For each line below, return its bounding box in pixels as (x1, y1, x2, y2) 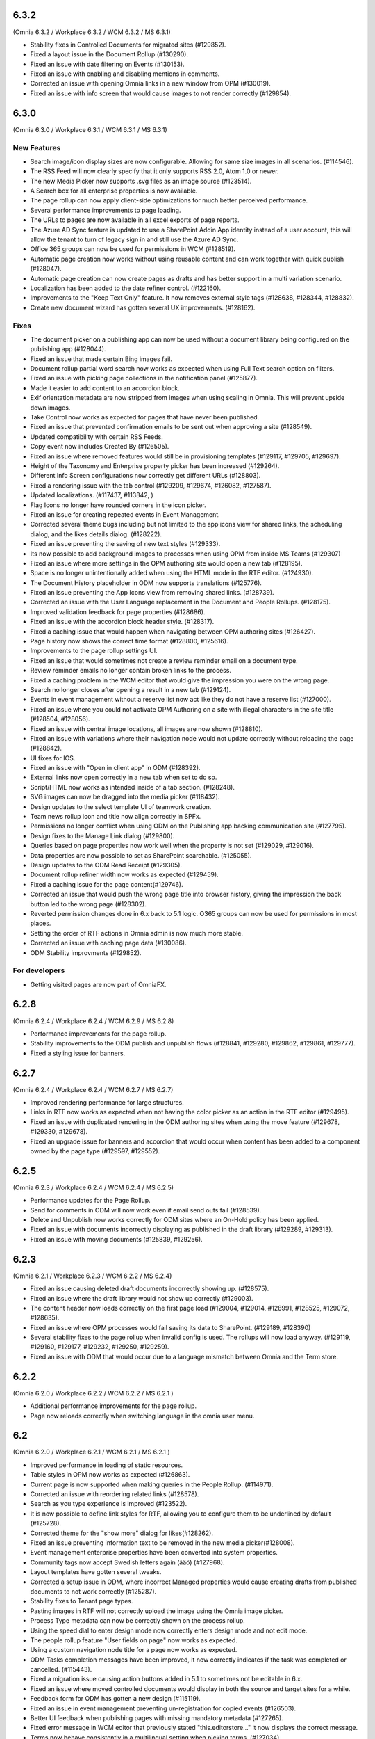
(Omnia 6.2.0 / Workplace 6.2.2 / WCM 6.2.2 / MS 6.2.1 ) (12, 1388, 174, 1397)
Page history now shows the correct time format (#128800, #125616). (30, 637, 228, 646)
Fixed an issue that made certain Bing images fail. (30, 355, 173, 363)
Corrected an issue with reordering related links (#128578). (30, 1490, 199, 1498)
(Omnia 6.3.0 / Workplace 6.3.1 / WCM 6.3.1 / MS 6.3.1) (12, 125, 168, 134)
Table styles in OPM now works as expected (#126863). (30, 1470, 190, 1479)
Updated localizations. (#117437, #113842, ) (30, 491, 154, 499)
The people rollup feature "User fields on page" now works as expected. (30, 1635, 237, 1644)
